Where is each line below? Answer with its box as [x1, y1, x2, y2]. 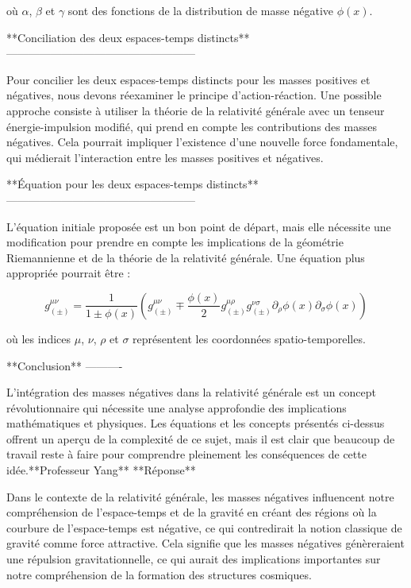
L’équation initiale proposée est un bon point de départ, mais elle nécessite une [6, 218, 391, 234]
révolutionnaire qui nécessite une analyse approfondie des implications [6, 399, 347, 416]
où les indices [6, 330, 71, 346]
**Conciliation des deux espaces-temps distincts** [6, 29, 250, 45]
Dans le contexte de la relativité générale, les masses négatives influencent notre [6, 488, 394, 505]
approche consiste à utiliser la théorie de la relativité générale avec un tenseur [6, 102, 385, 118]
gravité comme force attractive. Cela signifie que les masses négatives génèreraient [6, 535, 405, 551]
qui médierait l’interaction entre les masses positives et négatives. [6, 149, 324, 165]
